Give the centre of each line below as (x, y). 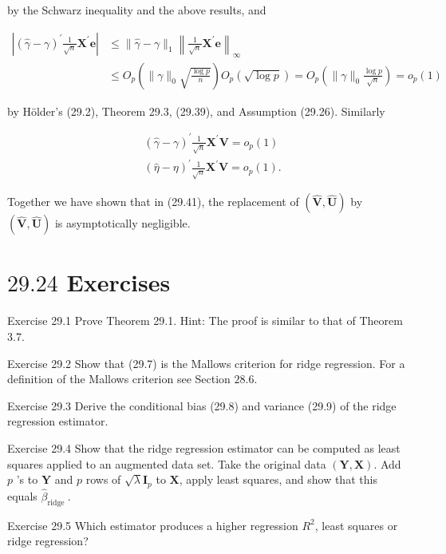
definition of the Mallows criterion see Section (119, 379)
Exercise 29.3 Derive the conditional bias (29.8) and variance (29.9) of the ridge (202, 405)
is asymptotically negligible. (122, 223)
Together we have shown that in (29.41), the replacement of (153, 202)
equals (22, 495)
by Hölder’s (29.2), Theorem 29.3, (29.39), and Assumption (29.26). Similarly (196, 111)
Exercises (118, 282)
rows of (103, 479)
